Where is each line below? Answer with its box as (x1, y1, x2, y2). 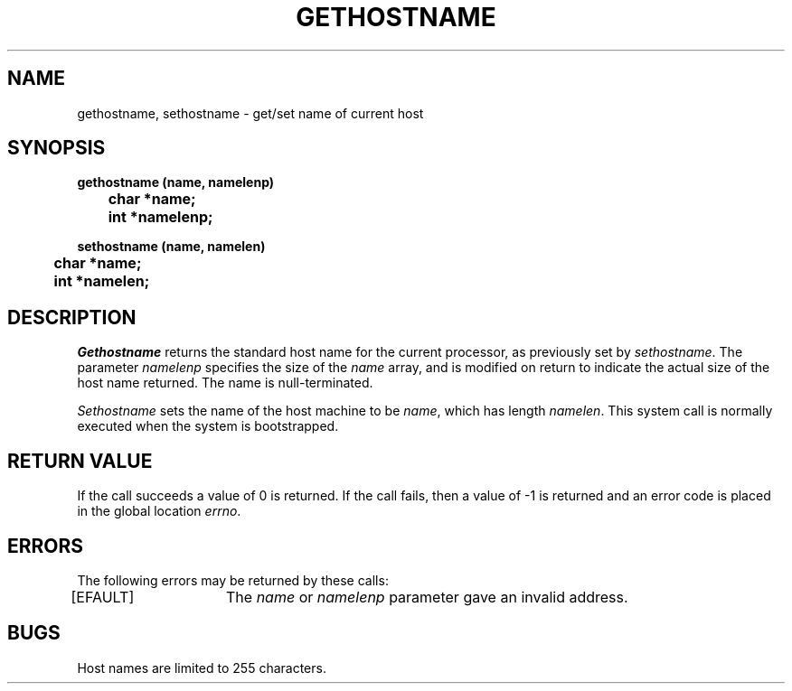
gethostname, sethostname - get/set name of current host (77, 105, 424, 121)
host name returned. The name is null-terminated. (77, 375, 373, 391)
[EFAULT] (71, 587, 135, 606)
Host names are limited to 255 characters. (77, 659, 326, 676)
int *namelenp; (108, 208, 213, 227)
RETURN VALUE (7, 449, 153, 472)
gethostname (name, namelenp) (77, 174, 275, 191)
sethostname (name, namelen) (77, 238, 266, 255)
